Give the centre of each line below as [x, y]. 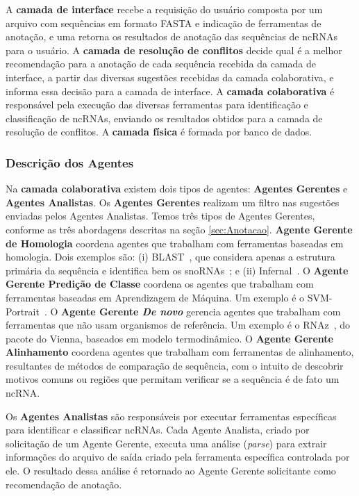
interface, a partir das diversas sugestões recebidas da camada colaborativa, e [170, 77]
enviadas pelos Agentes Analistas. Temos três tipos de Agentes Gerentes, [160, 216]
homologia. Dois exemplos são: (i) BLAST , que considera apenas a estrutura [170, 257]
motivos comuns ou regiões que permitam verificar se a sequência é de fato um [173, 379]
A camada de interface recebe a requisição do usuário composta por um [164, 9]
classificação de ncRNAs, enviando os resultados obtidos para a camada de [164, 118]
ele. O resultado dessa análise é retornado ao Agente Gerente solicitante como [171, 471]
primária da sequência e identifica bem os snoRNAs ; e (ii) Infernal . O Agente [177, 270]
